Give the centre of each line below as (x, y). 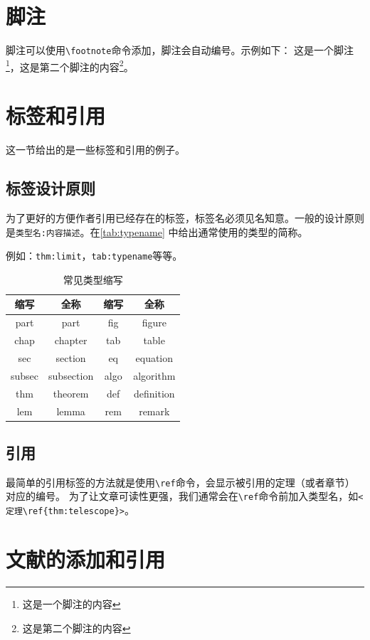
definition (154, 393)
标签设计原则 (51, 188)
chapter (71, 340)
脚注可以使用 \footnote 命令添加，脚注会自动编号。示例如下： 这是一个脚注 (180, 50)
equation (154, 357)
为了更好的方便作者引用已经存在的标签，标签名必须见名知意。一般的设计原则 (185, 217)
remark (154, 411)
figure (154, 322)
